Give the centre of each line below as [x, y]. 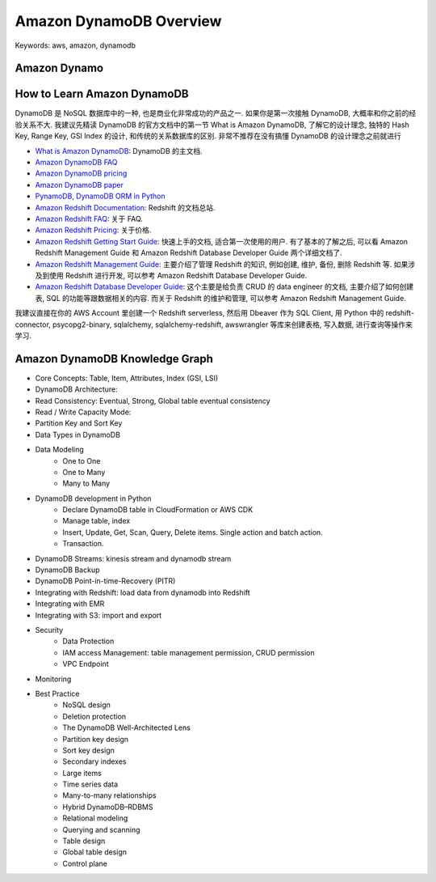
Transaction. [83, 544]
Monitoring [53, 679]
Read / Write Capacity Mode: [83, 412]
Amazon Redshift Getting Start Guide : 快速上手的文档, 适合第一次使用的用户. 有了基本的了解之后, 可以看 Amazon [221, 241]
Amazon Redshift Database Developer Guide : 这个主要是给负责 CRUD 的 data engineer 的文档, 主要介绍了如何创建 [224, 286]
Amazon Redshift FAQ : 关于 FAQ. [89, 218]
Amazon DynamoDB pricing [81, 173]
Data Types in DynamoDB [78, 435]
